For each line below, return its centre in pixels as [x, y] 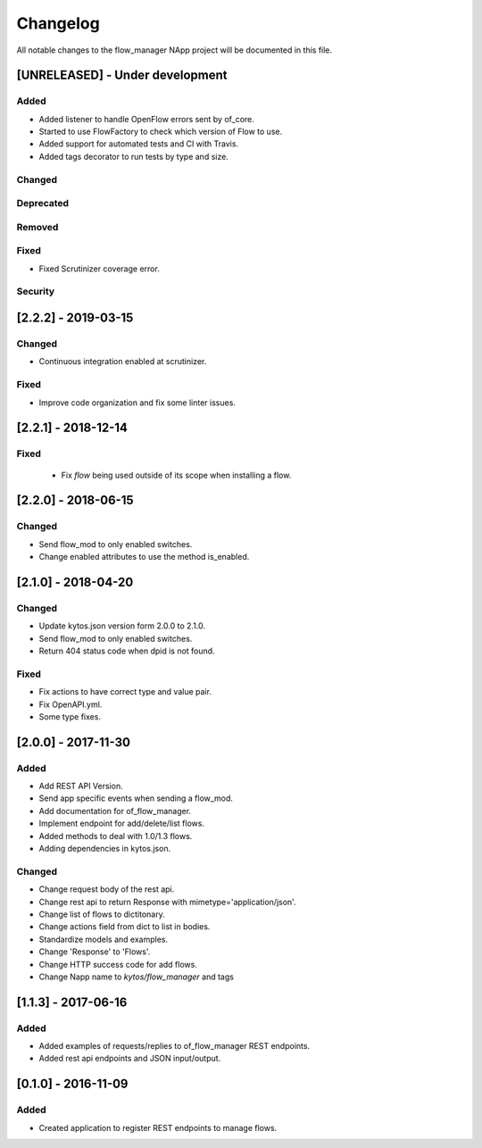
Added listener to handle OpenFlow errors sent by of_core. [146, 119]
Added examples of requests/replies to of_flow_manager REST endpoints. [175, 1046]
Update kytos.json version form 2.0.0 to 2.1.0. [122, 626]
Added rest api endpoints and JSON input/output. [130, 1059]
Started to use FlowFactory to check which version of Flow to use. [161, 132]
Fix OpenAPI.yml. [71, 704]
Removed [37, 227]
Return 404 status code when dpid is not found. [127, 651]
